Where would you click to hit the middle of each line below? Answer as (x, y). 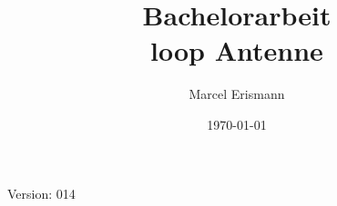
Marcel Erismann (237, 94)
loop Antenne (237, 50)
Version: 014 (41, 193)
